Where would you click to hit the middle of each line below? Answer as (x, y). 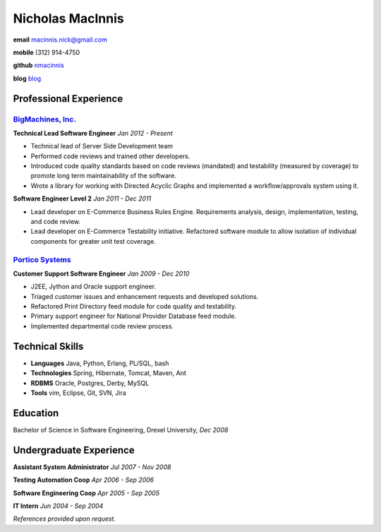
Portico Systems (42, 259)
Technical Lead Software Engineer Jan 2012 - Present (93, 133)
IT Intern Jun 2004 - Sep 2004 (58, 506)
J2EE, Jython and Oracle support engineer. (93, 287)
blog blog (27, 78)
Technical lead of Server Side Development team (102, 146)
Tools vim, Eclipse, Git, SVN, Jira (78, 393)
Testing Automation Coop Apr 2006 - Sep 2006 (84, 480)
